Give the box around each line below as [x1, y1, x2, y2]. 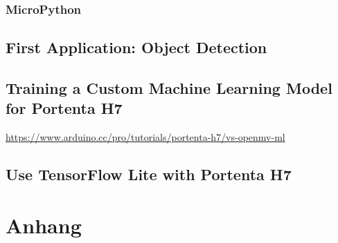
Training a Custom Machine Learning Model [6, 77, 332, 99]
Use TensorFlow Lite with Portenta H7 [6, 164, 292, 185]
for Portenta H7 [6, 97, 123, 119]
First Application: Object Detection [6, 37, 267, 58]
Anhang [6, 211, 82, 239]
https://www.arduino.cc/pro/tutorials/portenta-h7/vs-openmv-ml [6, 130, 285, 144]
